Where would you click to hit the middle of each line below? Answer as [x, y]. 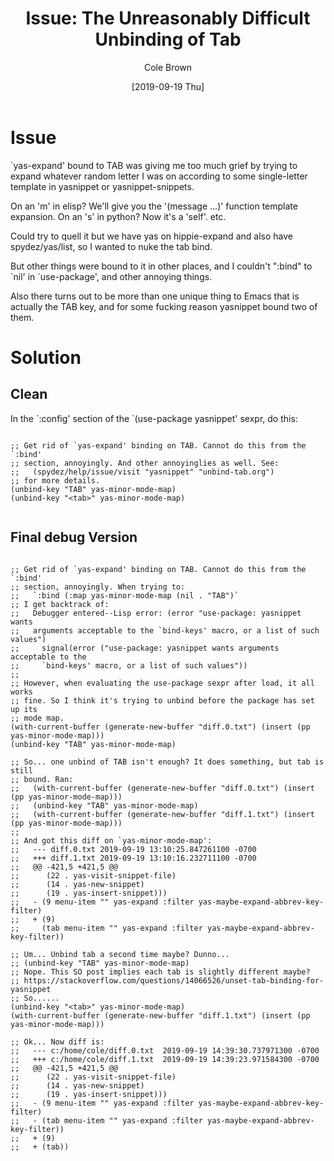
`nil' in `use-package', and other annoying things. [111, 276]
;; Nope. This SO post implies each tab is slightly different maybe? [160, 972]
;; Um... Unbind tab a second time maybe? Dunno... [120, 954]
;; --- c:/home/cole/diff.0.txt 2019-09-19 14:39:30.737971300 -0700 [165, 1050]
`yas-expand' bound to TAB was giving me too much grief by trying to [154, 165]
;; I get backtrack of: [60, 604]
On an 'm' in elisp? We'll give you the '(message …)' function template [154, 206]
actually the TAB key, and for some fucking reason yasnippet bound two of [164, 306]
